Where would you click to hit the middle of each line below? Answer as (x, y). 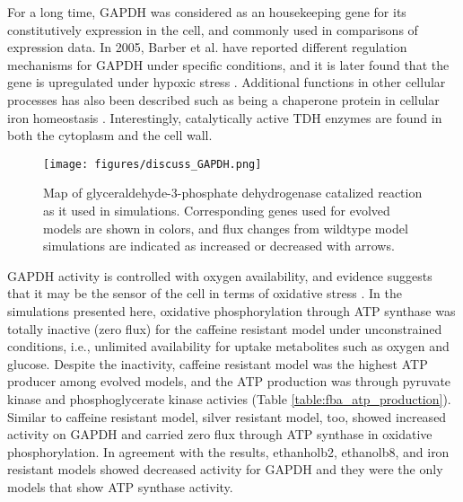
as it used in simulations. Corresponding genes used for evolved (217, 210)
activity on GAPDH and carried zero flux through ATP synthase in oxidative (220, 434)
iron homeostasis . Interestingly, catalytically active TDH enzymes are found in (225, 117)
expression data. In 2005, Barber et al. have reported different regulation (207, 47)
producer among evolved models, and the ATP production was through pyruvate (229, 381)
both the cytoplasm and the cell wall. (110, 135)
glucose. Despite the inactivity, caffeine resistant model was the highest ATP (218, 363)
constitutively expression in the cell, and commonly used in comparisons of (213, 29)
